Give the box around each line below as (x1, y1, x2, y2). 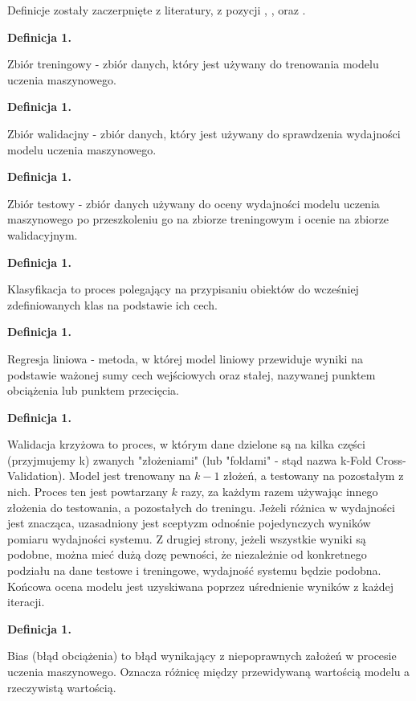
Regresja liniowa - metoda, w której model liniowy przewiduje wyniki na (7, 350, 363, 367)
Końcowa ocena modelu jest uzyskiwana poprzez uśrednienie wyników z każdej (7, 577, 394, 594)
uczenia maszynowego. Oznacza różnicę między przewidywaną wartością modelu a (7, 663, 410, 679)
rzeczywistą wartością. (7, 678, 116, 695)
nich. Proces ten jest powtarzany (7, 483, 168, 500)
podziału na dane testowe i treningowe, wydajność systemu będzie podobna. (7, 562, 381, 579)
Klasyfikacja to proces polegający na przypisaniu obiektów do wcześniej (7, 281, 359, 297)
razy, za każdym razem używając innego (181, 483, 378, 500)
